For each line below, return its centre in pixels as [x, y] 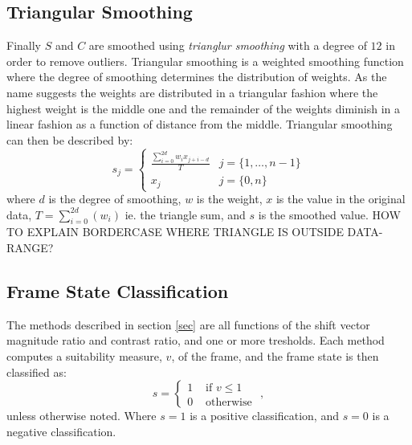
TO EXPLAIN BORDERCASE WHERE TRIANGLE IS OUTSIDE [175, 232]
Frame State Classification [118, 291]
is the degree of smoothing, [115, 199]
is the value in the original [341, 199]
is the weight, [229, 199]
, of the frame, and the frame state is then [275, 356]
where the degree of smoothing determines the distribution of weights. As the [197, 77]
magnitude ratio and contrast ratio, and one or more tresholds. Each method [196, 340]
